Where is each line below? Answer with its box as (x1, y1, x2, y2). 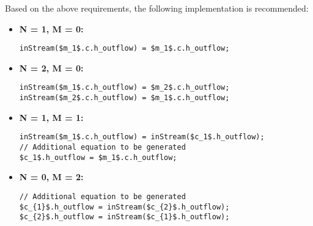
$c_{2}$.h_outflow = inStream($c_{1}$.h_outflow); (19, 213, 230, 222)
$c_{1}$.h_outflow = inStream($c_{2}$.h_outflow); (19, 202, 230, 211)
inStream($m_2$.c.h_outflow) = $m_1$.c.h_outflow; (19, 93, 230, 103)
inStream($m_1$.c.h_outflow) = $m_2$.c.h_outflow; (19, 83, 230, 92)
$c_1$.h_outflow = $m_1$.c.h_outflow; (19, 153, 177, 162)
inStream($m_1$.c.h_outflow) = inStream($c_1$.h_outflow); (19, 133, 265, 142)
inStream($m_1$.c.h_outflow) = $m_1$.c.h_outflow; (19, 44, 230, 53)
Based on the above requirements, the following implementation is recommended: (5, 2, 309, 14)
